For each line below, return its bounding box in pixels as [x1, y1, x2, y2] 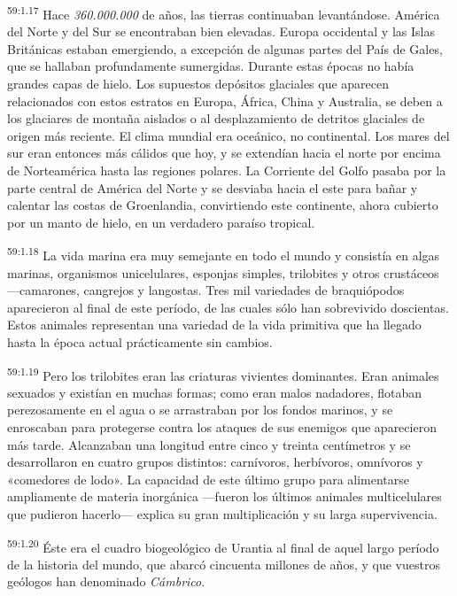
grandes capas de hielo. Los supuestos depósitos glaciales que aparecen [7, 74, 390, 93]
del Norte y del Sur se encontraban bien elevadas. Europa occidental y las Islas [7, 22, 435, 41]
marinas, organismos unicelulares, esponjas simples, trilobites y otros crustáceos [7, 263, 439, 282]
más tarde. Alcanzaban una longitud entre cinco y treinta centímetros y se [7, 435, 411, 453]
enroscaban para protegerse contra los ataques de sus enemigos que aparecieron [7, 418, 437, 437]
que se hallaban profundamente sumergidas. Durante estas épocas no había [7, 57, 414, 75]
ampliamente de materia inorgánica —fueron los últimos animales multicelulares [7, 487, 442, 506]
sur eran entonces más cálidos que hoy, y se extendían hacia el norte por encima [7, 143, 441, 162]
